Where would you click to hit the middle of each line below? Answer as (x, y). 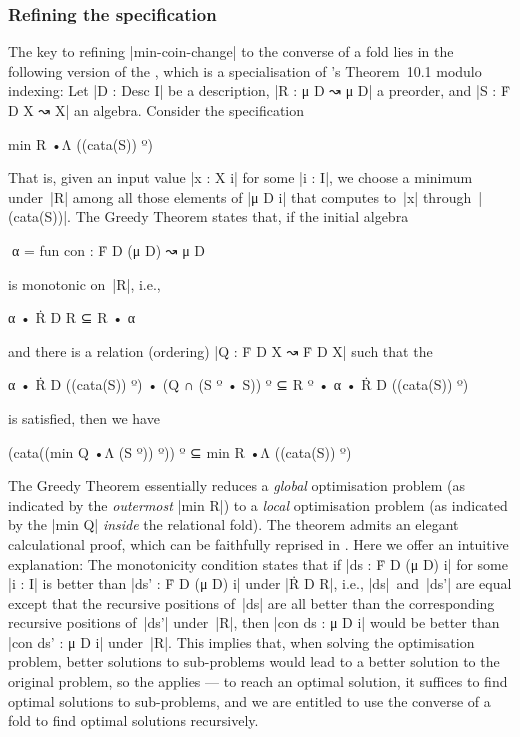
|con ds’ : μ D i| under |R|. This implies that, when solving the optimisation (241, 641)
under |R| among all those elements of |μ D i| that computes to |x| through (240, 196)
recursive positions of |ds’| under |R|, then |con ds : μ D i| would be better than (254, 622)
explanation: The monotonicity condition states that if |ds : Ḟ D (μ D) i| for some (258, 563)
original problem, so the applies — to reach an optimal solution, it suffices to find (258, 681)
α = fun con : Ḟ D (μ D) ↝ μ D (107, 249)
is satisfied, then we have (84, 417)
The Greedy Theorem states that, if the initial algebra (242, 216)
